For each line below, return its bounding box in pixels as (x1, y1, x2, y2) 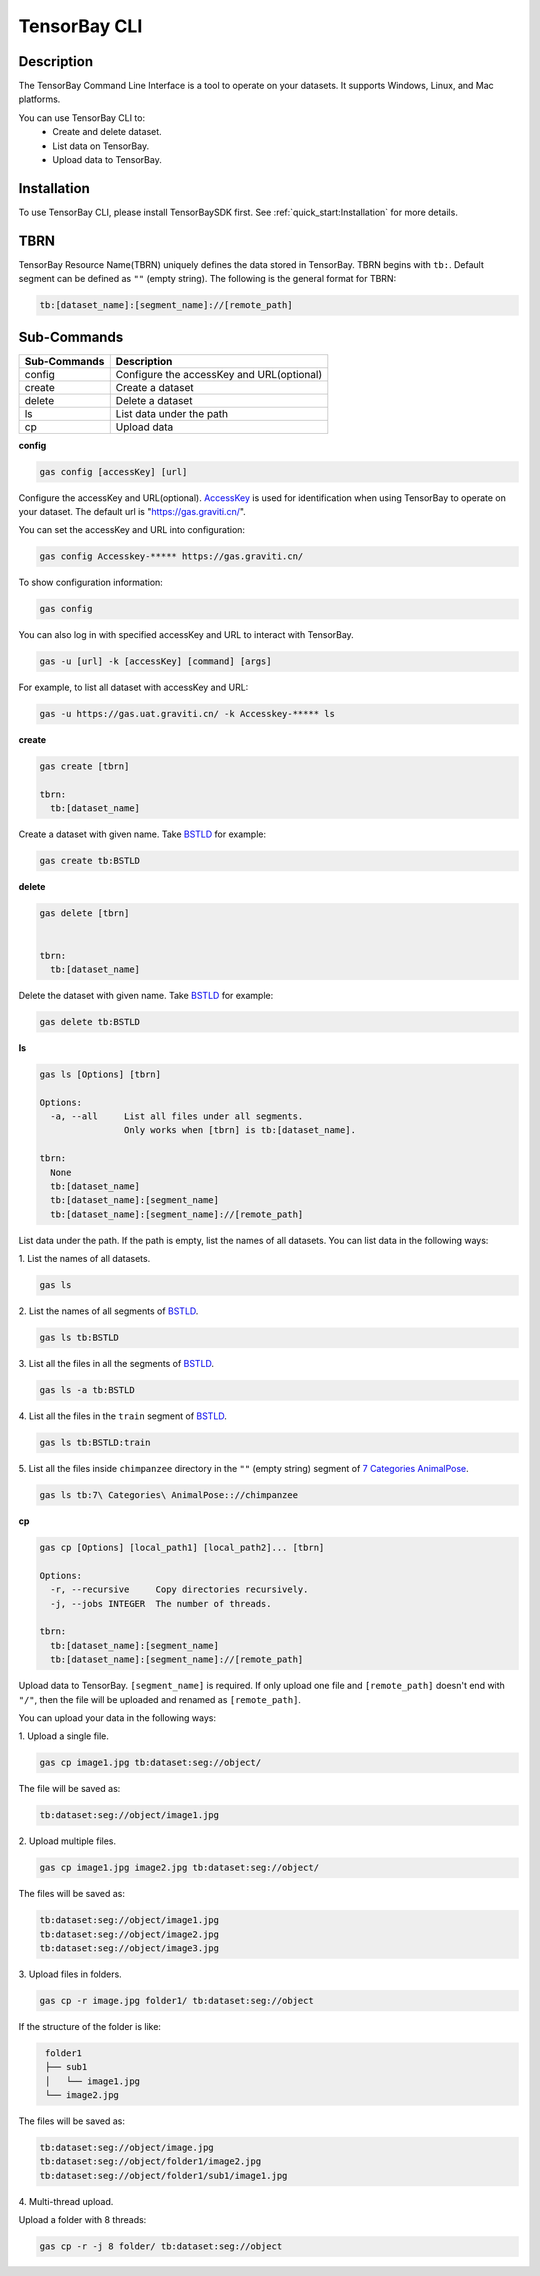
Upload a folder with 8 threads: (18, 2214, 147, 2226)
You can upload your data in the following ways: (18, 1711, 217, 1724)
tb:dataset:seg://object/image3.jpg (39, 1942, 220, 1954)
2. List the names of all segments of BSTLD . (18, 1305, 199, 1317)
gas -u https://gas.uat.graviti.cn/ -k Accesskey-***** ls (39, 708, 335, 720)
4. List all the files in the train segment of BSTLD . (18, 1410, 227, 1422)
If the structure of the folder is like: (18, 2020, 162, 2032)
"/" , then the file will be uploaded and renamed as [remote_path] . (18, 1693, 302, 1705)
